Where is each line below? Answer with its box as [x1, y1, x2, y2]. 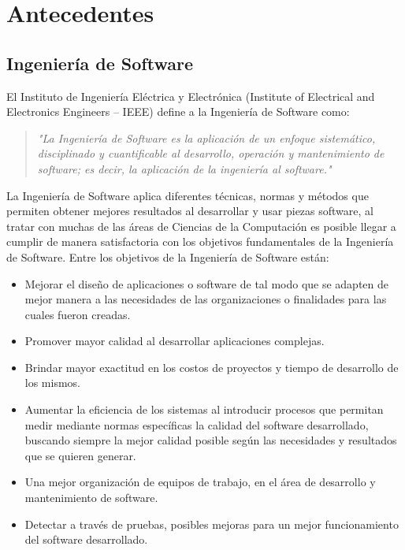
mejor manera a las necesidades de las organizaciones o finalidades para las [24, 291, 387, 307]
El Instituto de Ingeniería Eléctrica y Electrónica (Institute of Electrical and [6, 87, 375, 104]
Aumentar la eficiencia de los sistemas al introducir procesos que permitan [24, 401, 384, 418]
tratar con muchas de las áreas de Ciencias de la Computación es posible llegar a [6, 217, 396, 234]
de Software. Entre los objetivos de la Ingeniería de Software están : [6, 248, 329, 265]
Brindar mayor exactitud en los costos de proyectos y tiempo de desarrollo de [24, 359, 399, 375]
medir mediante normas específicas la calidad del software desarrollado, [24, 416, 369, 433]
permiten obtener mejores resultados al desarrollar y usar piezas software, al [6, 203, 373, 219]
